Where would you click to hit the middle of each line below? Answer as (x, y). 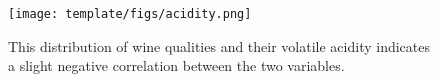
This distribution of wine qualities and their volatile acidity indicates (219, 45)
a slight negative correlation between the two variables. (176, 65)
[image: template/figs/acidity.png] (130, 14)
